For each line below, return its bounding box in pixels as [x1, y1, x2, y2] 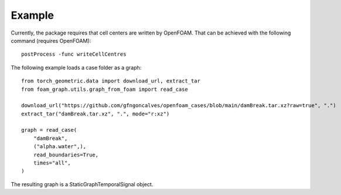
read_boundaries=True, [33, 151, 99, 158]
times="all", [33, 160, 71, 166]
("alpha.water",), [33, 143, 87, 150]
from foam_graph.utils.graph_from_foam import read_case [21, 85, 189, 93]
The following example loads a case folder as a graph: [11, 64, 142, 71]
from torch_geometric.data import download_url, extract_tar [21, 78, 200, 84]
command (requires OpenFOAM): [11, 37, 91, 44]
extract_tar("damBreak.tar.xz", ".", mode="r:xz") [21, 110, 170, 117]
